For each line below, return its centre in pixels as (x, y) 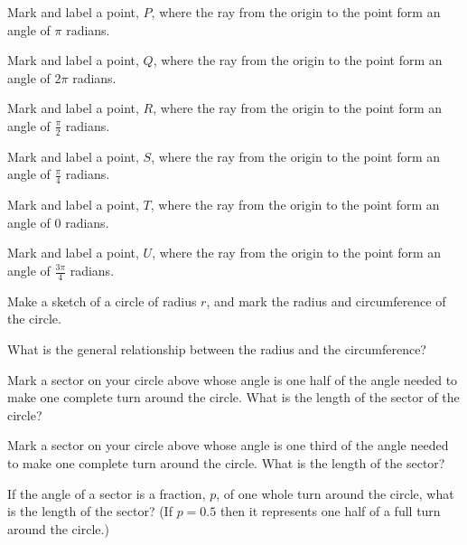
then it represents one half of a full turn (330, 511)
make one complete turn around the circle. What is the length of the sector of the (233, 397)
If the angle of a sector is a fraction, (107, 493)
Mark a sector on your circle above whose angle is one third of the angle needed (228, 445)
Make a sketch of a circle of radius (102, 301)
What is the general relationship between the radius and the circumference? (217, 349)
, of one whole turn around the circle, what (335, 493)
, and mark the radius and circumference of (326, 301)
